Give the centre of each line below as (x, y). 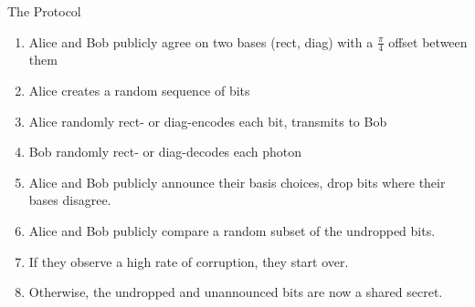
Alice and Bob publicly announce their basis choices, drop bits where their (237, 182)
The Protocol (44, 11)
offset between (428, 41)
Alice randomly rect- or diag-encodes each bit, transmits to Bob (208, 121)
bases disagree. (70, 200)
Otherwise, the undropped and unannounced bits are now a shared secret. (236, 292)
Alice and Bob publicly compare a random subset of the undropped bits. (232, 230)
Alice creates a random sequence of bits (139, 91)
